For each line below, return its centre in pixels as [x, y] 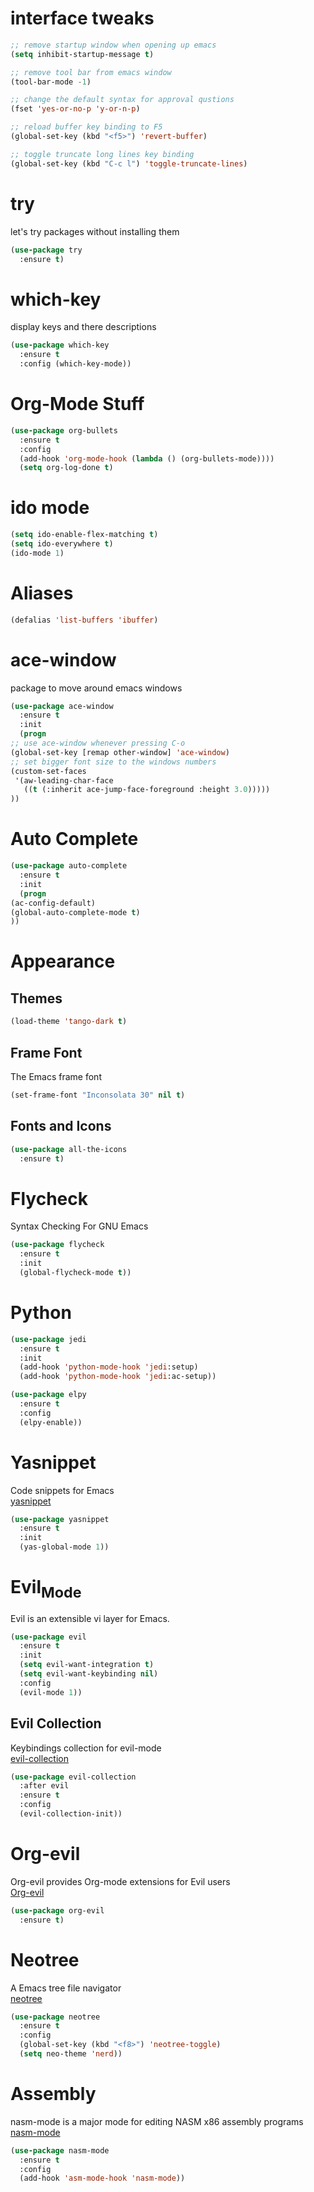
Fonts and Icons [61, 1126]
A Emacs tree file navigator [66, 1988]
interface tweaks [82, 18]
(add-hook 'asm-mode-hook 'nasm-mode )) [102, 2178]
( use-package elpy [48, 1395]
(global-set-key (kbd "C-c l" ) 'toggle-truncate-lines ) [129, 163]
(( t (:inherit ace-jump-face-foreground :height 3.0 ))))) [147, 790]
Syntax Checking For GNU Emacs [79, 1226]
